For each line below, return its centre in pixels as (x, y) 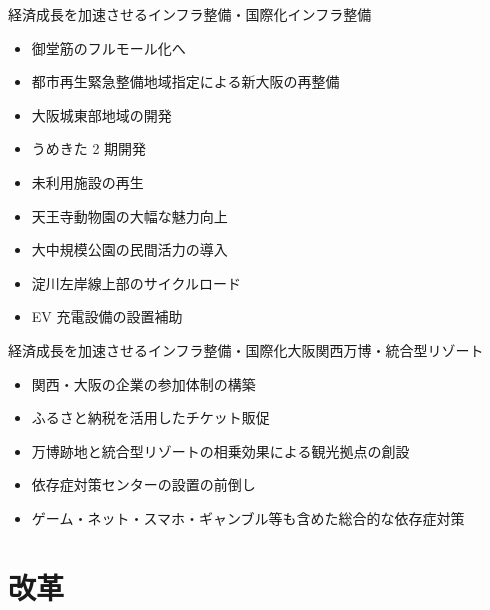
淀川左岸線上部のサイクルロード (136, 282)
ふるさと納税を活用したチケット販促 (150, 417)
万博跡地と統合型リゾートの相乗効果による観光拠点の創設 (220, 450)
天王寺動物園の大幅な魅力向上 (129, 215)
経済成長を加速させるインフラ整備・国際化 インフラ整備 (190, 14)
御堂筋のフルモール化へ (108, 47)
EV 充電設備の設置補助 (107, 316)
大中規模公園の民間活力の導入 (129, 249)
